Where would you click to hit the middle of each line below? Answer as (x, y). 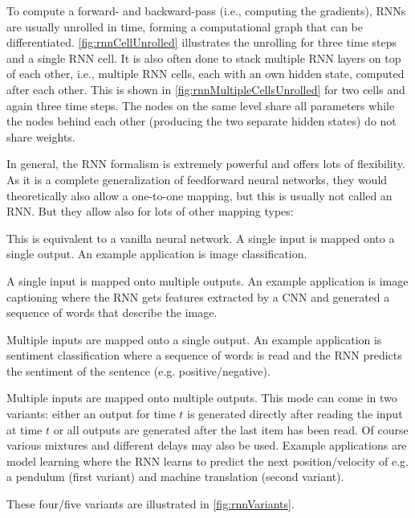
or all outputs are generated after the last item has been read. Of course (231, 429)
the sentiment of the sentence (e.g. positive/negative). (138, 370)
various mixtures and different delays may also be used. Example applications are (207, 445)
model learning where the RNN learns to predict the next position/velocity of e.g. (208, 460)
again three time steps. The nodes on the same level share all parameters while (201, 105)
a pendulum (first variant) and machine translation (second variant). (175, 477)
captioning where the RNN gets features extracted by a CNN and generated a (198, 296)
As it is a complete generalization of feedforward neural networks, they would (197, 179)
